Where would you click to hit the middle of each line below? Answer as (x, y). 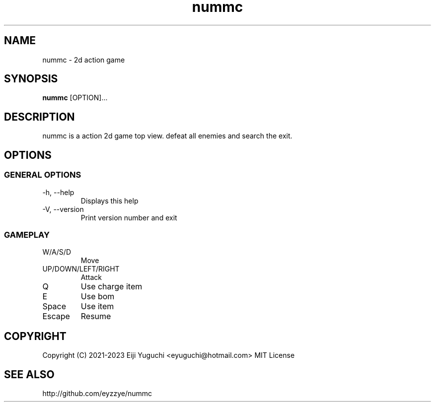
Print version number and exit (129, 217)
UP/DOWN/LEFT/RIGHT (81, 269)
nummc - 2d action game (84, 60)
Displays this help (109, 201)
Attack (91, 277)
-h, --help (58, 192)
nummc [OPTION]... (75, 98)
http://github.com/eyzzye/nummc (97, 393)
